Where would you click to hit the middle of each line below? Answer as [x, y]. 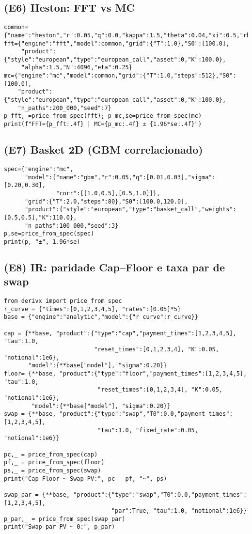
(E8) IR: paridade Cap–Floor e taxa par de [115, 267]
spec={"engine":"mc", [39, 169]
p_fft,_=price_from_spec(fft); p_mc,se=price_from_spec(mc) [103, 116]
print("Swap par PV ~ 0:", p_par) [60, 527]
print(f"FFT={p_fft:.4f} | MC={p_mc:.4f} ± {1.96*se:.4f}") [103, 124]
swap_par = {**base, [37, 495]
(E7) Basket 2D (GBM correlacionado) [103, 149]
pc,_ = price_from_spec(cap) [51, 454]
